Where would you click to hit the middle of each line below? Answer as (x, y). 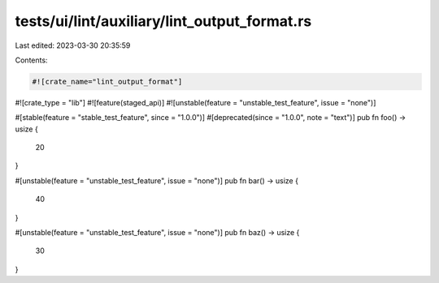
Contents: (31, 60)
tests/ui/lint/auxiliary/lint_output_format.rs (163, 21)
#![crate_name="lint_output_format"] (107, 81)
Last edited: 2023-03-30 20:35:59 (73, 45)
